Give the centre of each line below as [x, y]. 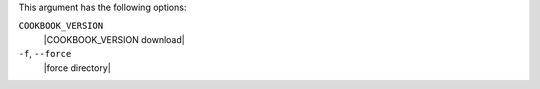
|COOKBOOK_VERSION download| [114, 39]
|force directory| [77, 67]
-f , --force [45, 54]
